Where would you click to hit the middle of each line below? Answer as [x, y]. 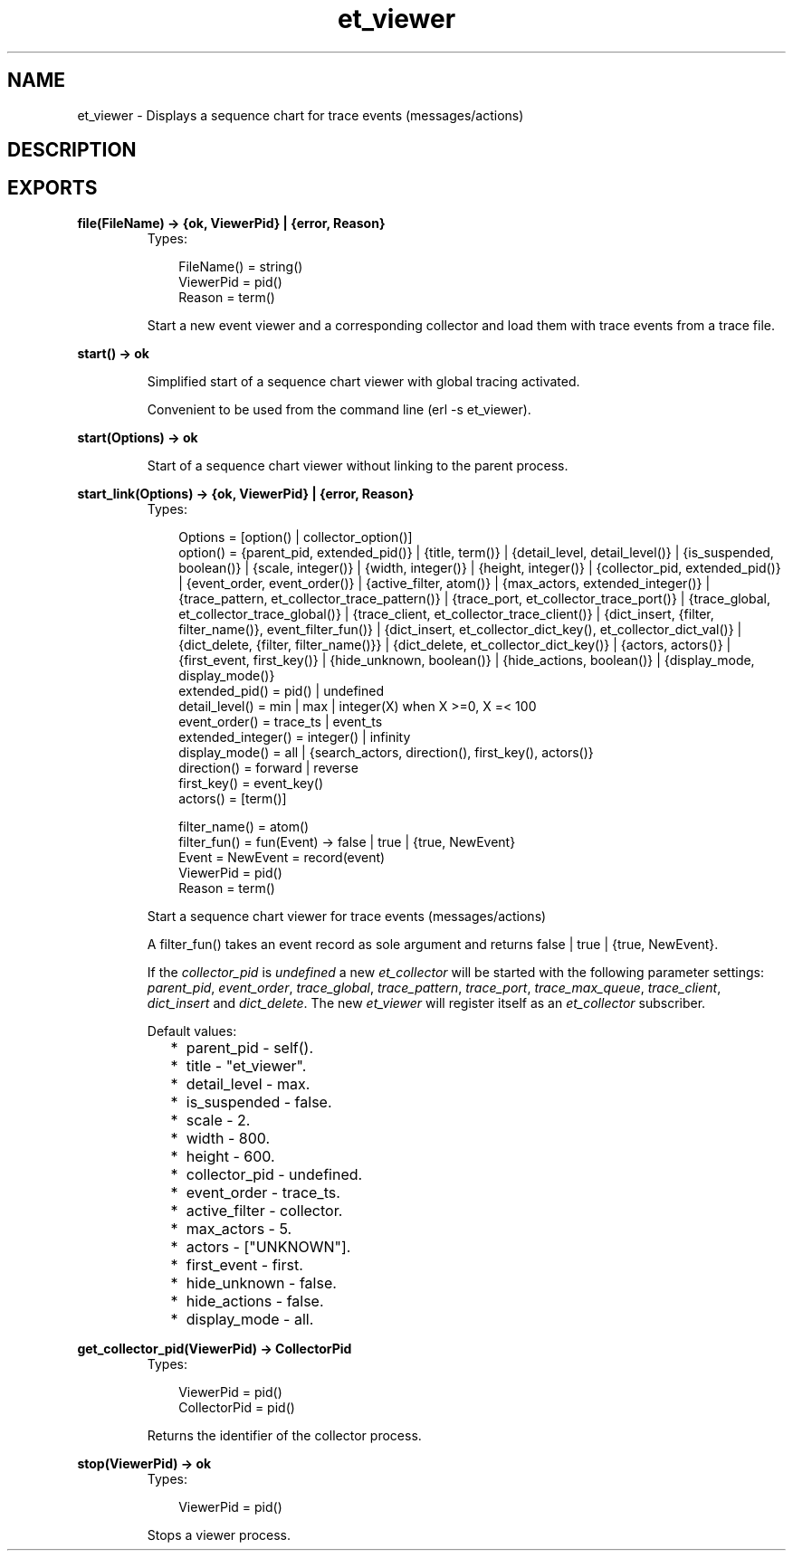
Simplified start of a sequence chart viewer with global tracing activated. [363, 381]
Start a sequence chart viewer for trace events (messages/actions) [347, 916]
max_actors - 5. [239, 1228]
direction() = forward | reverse [268, 767]
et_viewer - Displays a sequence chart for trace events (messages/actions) [301, 115]
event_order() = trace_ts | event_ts [281, 721]
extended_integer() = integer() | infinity [295, 736]
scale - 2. [218, 1120]
